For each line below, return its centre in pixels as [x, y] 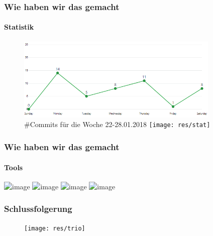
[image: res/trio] [55, 228]
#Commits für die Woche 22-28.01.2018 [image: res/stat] [117, 124]
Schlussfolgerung [38, 209]
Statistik [19, 27]
